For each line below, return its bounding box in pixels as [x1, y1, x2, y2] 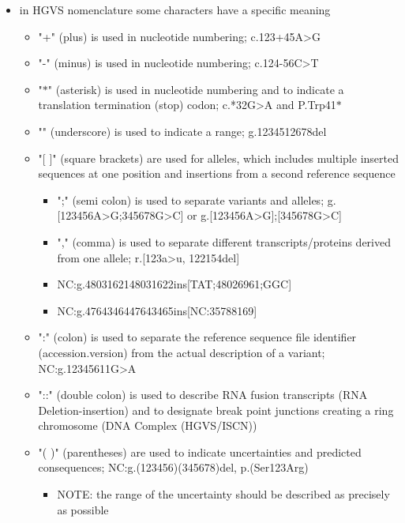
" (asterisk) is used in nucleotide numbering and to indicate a [47, 81, 344, 97]
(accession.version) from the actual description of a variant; [38, 344, 325, 360]
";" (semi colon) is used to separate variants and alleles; [57, 191, 324, 208]
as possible [57, 501, 109, 517]
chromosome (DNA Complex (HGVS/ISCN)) [38, 417, 257, 434]
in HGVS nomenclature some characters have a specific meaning [19, 2, 331, 17]
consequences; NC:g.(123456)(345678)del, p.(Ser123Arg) [38, 459, 309, 476]
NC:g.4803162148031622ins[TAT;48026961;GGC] [57, 276, 292, 292]
